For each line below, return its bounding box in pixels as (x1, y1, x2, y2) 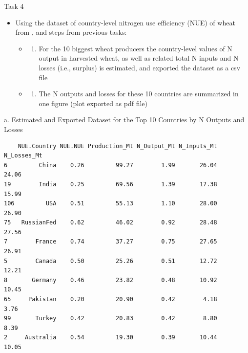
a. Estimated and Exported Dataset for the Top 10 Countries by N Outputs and (4, 114, 245, 125)
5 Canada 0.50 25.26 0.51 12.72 (4, 257, 217, 265)
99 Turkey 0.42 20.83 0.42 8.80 (4, 315, 217, 322)
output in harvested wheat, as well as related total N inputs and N (39, 53, 239, 63)
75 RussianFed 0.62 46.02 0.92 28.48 (4, 219, 217, 226)
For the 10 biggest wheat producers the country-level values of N (39, 43, 232, 53)
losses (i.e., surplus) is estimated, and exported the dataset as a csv (39, 62, 241, 72)
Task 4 (4, 1, 24, 11)
